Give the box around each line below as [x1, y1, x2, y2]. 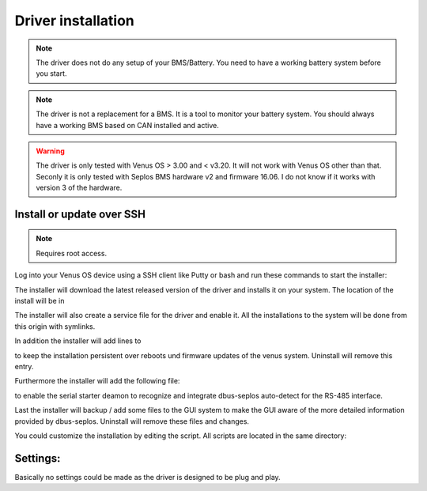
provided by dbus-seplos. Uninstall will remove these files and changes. [14, 416, 249, 426]
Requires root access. [36, 248, 107, 258]
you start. [36, 69, 67, 78]
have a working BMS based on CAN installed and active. [36, 120, 219, 130]
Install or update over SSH [14, 207, 146, 221]
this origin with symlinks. [14, 321, 96, 331]
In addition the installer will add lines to [14, 336, 142, 346]
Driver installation [14, 12, 134, 29]
